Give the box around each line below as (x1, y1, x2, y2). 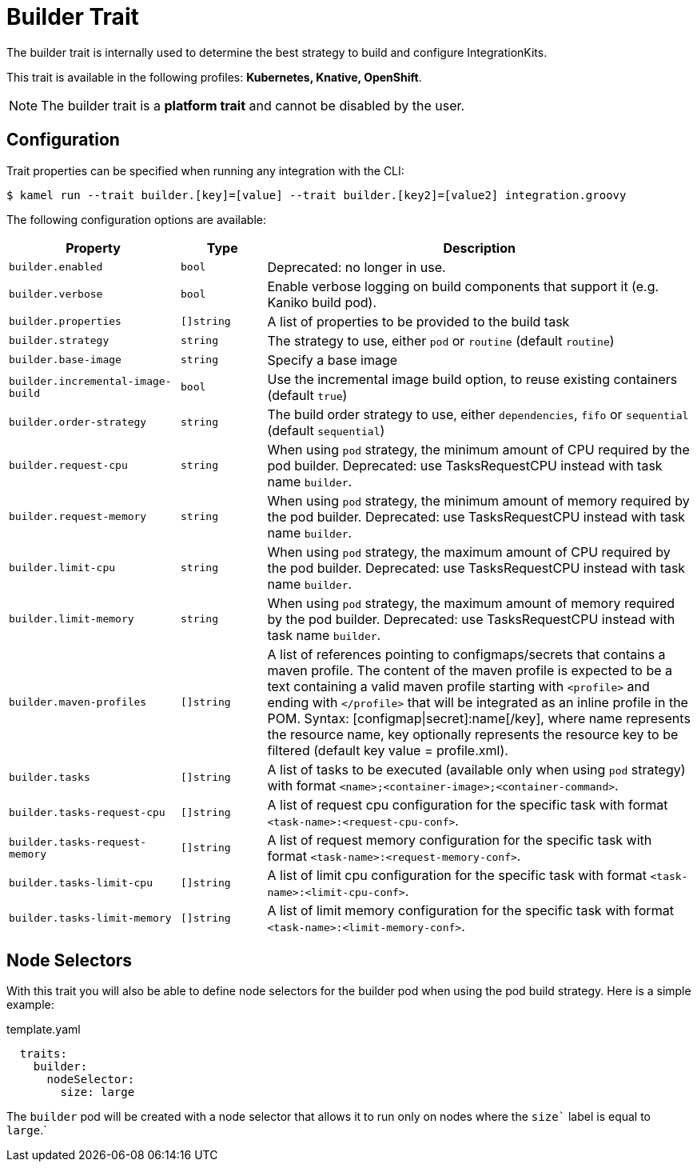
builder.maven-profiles (9, 696, 147, 709)
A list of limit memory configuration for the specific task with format (267, 902, 674, 918)
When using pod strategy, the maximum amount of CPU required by (267, 543, 671, 560)
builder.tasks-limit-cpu (9, 877, 153, 890)
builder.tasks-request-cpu (9, 806, 165, 819)
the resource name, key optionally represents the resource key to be (267, 726, 679, 742)
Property (66, 239, 121, 256)
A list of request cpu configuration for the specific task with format (267, 796, 668, 813)
